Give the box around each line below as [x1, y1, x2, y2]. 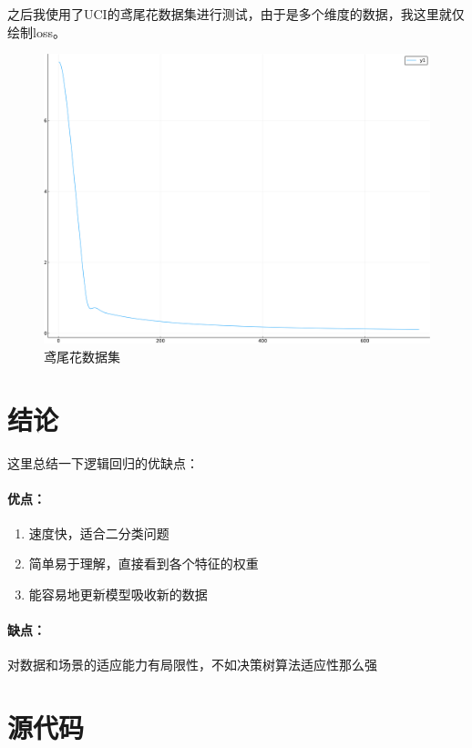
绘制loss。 [7, 22, 66, 41]
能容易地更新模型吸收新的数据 [28, 585, 208, 604]
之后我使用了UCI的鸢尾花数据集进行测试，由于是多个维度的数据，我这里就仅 [7, 5, 465, 23]
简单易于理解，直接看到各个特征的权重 [28, 554, 259, 573]
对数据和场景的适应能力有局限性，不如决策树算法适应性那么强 [7, 655, 377, 674]
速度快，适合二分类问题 [28, 523, 169, 542]
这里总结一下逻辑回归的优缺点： [7, 453, 199, 472]
